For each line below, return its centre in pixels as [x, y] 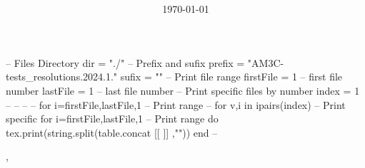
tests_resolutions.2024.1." [62, 77]
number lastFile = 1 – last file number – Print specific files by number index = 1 [183, 90]
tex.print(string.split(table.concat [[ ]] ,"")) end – [112, 132]
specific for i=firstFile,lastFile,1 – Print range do [112, 119]
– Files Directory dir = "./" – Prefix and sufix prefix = [125, 62]
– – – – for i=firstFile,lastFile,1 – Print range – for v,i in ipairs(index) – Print [176, 104]
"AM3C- [266, 62]
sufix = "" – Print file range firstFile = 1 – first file [231, 77]
